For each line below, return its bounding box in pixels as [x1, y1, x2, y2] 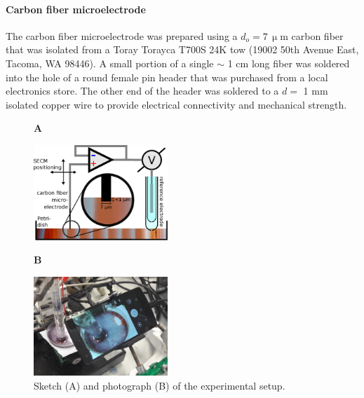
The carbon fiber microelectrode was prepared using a [6, 28, 238, 43]
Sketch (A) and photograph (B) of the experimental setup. [34, 378, 285, 392]
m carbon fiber [280, 28, 344, 43]
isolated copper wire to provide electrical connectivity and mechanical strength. [6, 97, 347, 111]
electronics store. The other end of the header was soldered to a [6, 83, 279, 98]
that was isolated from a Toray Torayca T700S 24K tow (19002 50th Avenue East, [6, 42, 359, 57]
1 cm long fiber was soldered [227, 55, 350, 70]
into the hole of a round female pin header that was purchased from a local [6, 69, 328, 84]
